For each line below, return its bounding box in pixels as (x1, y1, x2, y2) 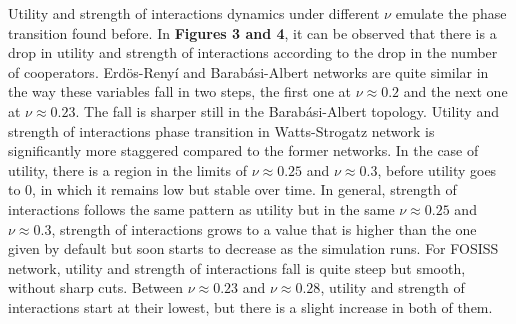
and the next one (403, 81, 508, 102)
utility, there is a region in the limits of (8, 159, 248, 180)
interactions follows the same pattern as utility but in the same (8, 198, 395, 219)
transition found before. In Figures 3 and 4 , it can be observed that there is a (8, 22, 497, 43)
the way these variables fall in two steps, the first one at (8, 81, 352, 102)
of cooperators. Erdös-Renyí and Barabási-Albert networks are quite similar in (8, 61, 489, 82)
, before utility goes (377, 159, 497, 180)
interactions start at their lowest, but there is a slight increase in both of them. (8, 296, 493, 317)
